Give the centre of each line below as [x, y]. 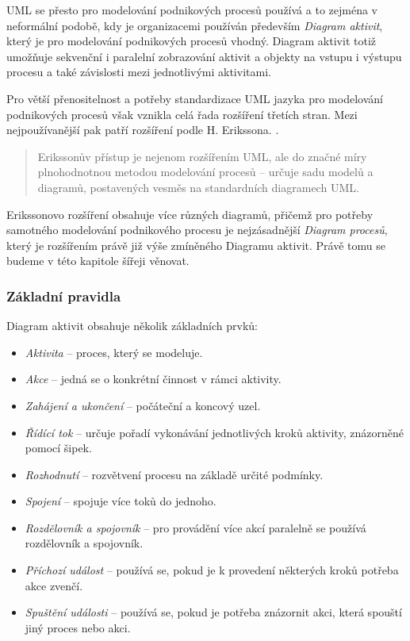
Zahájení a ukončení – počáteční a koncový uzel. [143, 405]
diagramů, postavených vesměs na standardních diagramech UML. [198, 187]
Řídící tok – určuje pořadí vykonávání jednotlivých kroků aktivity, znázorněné [214, 432]
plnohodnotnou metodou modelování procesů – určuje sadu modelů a [205, 172]
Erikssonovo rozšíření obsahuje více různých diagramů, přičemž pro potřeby [190, 214]
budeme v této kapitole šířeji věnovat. [98, 261]
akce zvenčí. [54, 585]
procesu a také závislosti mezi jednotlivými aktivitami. [139, 72]
